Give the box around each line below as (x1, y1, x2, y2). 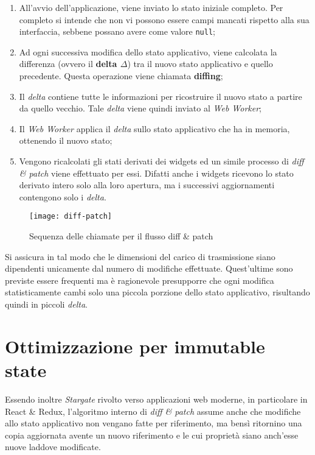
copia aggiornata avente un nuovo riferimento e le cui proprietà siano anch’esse (5, 428, 299, 441)
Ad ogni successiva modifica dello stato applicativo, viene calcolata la (19, 45, 277, 58)
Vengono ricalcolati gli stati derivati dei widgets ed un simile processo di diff (19, 155, 304, 167)
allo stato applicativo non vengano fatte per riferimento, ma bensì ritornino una (5, 417, 302, 429)
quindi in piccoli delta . (5, 298, 88, 310)
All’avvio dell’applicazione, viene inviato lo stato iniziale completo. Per (19, 1, 283, 13)
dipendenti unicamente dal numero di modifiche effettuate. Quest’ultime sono (5, 262, 293, 275)
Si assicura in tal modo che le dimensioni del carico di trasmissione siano (5, 250, 275, 263)
